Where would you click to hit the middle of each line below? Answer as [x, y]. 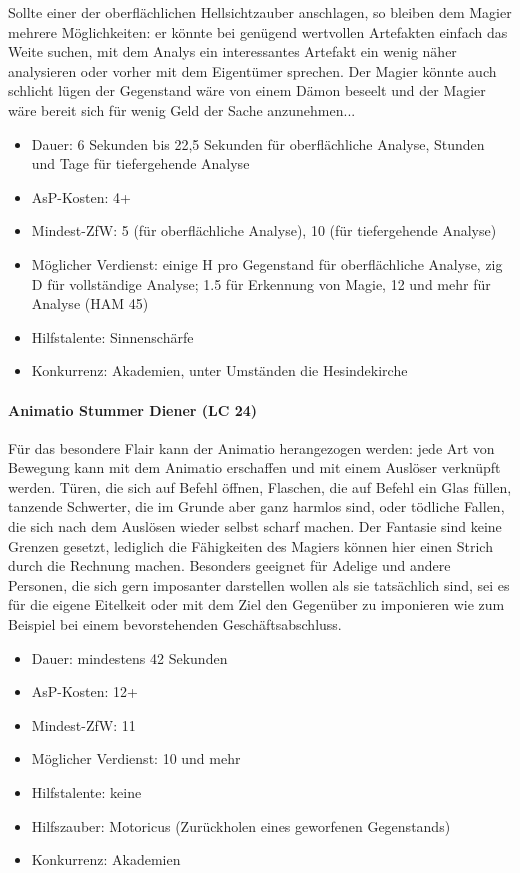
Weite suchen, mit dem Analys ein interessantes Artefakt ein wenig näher [232, 51]
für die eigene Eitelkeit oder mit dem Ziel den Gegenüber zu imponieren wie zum [256, 604]
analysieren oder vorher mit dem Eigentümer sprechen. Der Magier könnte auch [252, 70]
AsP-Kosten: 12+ [84, 691]
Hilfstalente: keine [86, 792]
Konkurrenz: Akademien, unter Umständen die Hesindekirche [219, 370]
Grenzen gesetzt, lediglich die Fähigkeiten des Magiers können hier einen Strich [250, 545]
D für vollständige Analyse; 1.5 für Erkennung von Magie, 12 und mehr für [261, 283]
